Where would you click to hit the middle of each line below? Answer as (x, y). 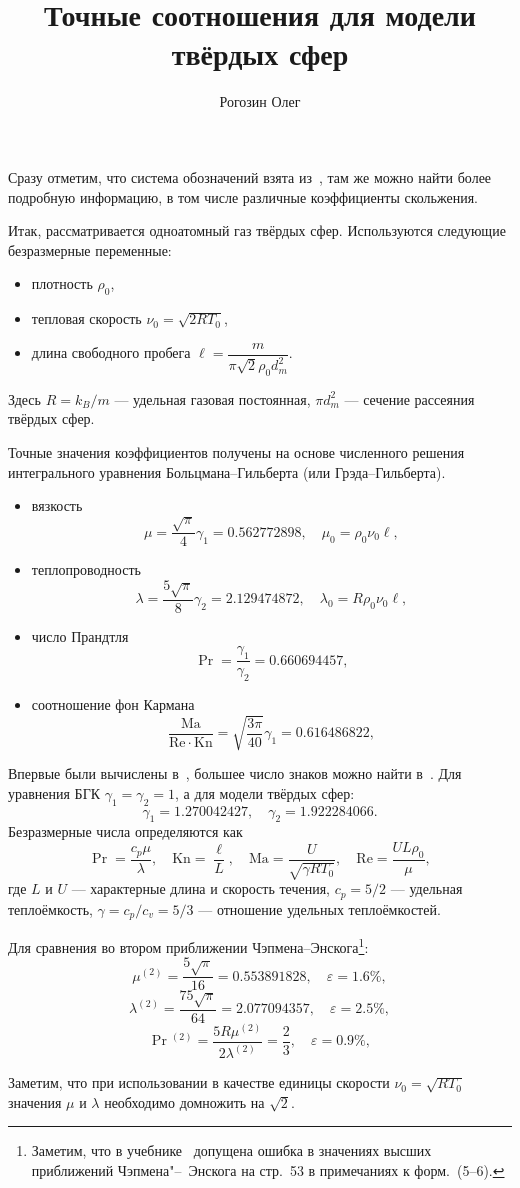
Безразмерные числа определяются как (125, 831)
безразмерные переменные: (90, 249)
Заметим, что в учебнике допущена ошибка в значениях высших (231, 1150)
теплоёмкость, (50, 908)
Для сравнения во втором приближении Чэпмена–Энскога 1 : (188, 945)
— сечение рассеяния (409, 398)
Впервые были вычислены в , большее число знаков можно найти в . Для (235, 773)
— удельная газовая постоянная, (212, 398)
